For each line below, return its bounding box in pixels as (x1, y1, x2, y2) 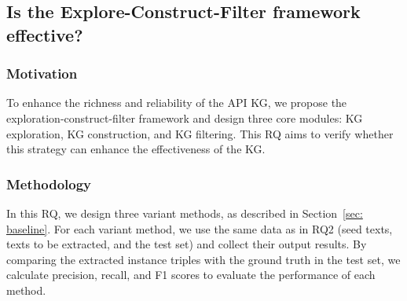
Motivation (6, 64, 78, 83)
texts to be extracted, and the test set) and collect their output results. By (6, 236, 367, 252)
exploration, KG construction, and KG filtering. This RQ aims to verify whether (6, 125, 394, 141)
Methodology (6, 174, 92, 193)
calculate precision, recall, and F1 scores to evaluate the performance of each (6, 266, 376, 283)
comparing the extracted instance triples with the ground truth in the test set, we (6, 251, 401, 267)
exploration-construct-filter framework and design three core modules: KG (6, 109, 363, 126)
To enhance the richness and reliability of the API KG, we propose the (6, 94, 347, 111)
